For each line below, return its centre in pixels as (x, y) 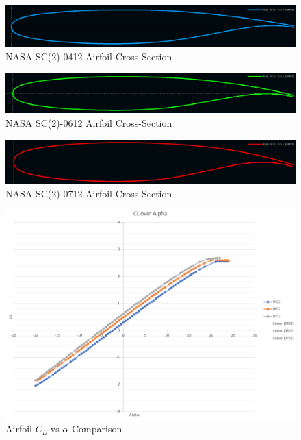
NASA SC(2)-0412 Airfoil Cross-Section (89, 56)
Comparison (97, 428)
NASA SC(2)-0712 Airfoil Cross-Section (89, 194)
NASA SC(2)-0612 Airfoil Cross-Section (89, 123)
